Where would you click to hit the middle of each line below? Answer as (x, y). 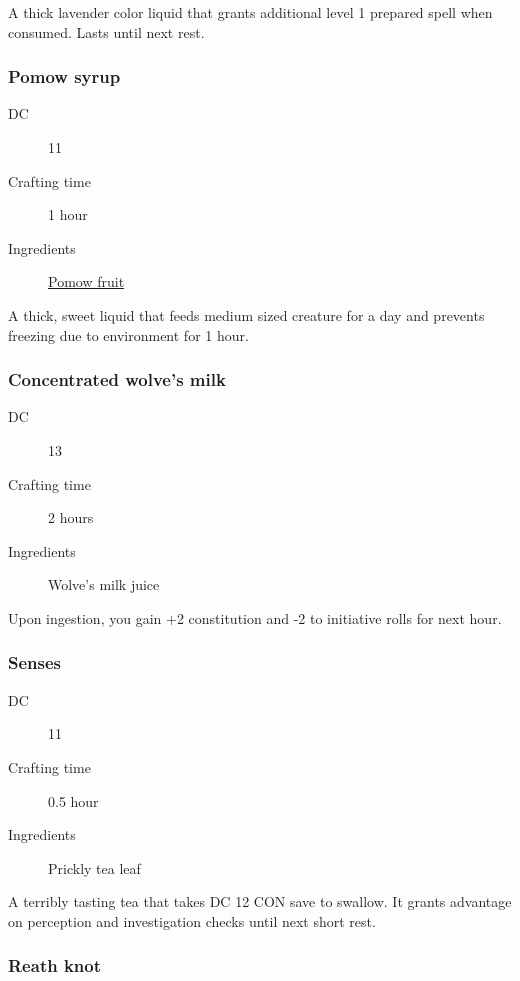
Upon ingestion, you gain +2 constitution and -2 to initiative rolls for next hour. (255, 617)
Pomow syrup (64, 76)
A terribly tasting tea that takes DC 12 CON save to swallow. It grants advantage (260, 901)
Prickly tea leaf (94, 867)
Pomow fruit (86, 281)
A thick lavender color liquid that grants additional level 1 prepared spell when (250, 12)
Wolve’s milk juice (104, 584)
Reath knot (55, 965)
